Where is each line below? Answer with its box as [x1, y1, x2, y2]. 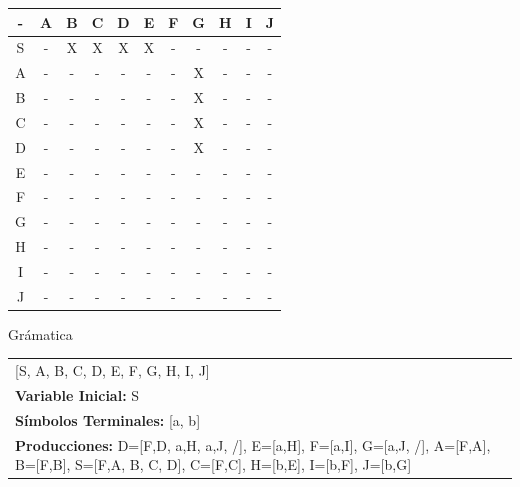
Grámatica [8, 323, 73, 344]
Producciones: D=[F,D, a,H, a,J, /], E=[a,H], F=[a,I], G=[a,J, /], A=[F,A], [15, 434, 491, 455]
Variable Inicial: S [15, 385, 140, 406]
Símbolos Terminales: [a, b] [15, 409, 201, 430]
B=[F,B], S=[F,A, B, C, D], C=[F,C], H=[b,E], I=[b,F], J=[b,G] [15, 454, 412, 475]
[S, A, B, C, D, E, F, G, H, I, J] [15, 360, 210, 381]
